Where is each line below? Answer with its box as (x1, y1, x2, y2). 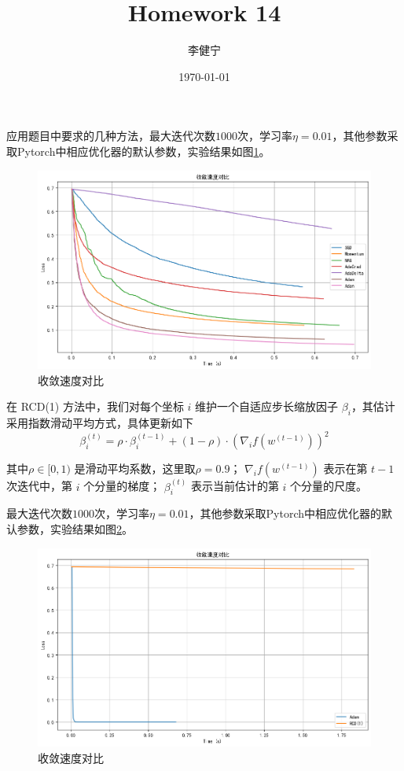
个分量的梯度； (83, 478, 161, 494)
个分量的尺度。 (290, 478, 368, 494)
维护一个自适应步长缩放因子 (195, 398, 339, 415)
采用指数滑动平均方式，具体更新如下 (6, 414, 193, 430)
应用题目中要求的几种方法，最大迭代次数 (6, 127, 215, 144)
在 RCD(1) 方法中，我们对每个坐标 (6, 398, 184, 415)
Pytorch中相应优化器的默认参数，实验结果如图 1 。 (17, 142, 270, 159)
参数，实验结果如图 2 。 (17, 520, 133, 537)
